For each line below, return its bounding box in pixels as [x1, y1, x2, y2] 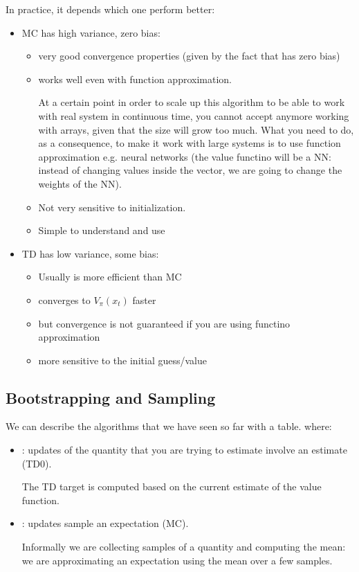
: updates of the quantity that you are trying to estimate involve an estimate [21, 443, 347, 457]
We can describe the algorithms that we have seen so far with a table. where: [6, 419, 332, 434]
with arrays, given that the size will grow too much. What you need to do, [38, 122, 354, 136]
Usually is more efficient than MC [38, 269, 182, 284]
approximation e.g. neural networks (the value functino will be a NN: [38, 149, 331, 163]
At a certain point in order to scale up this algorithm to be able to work [38, 95, 345, 109]
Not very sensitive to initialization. [38, 199, 186, 214]
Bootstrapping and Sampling [6, 386, 216, 408]
